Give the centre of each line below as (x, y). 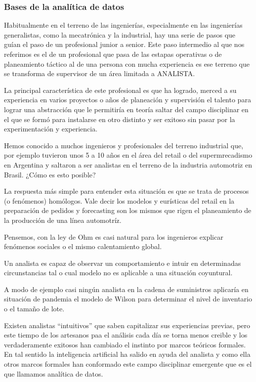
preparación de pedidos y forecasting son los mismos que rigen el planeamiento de (128, 210)
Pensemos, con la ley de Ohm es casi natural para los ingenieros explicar (114, 236)
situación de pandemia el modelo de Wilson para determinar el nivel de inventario (128, 299)
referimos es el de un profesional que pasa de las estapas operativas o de (113, 54)
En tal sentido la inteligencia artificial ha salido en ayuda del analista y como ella (127, 354)
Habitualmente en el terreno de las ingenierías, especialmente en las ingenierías (123, 25)
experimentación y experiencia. (51, 129)
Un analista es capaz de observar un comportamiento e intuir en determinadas (123, 263)
